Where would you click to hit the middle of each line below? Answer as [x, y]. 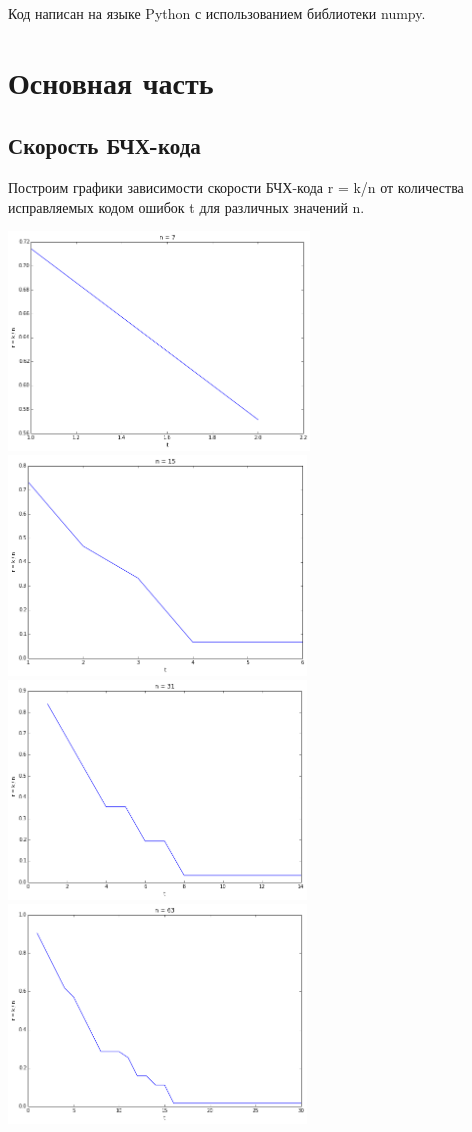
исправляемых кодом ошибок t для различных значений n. [186, 206]
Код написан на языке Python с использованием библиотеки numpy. [217, 13]
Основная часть [111, 81]
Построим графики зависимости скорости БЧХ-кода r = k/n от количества [236, 187]
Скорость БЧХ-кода [104, 145]
